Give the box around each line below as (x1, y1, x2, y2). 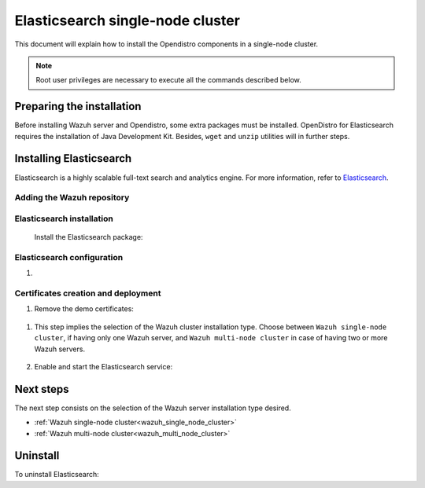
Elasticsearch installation (14, 213, 113, 224)
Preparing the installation (14, 100, 142, 113)
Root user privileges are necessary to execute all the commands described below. (35, 75, 302, 85)
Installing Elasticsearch (14, 152, 132, 165)
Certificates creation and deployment (14, 288, 161, 299)
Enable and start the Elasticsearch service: (34, 361, 173, 371)
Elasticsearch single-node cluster (14, 12, 240, 29)
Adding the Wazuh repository (14, 193, 130, 204)
